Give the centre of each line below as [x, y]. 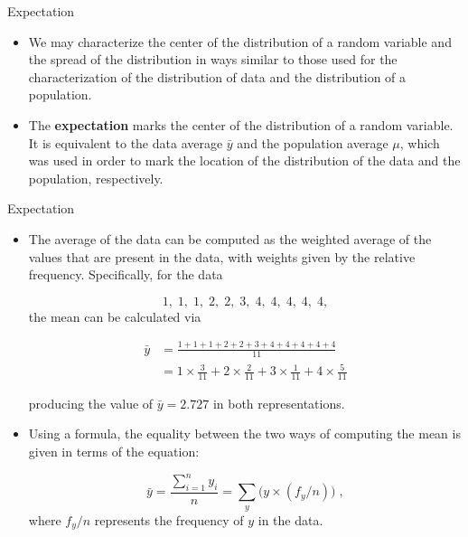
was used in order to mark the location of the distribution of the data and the [244, 160]
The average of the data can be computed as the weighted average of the [230, 238]
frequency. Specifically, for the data [126, 274]
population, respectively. [96, 178]
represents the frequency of [169, 519]
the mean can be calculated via [115, 316]
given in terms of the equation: [114, 452]
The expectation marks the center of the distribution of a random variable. [241, 124]
